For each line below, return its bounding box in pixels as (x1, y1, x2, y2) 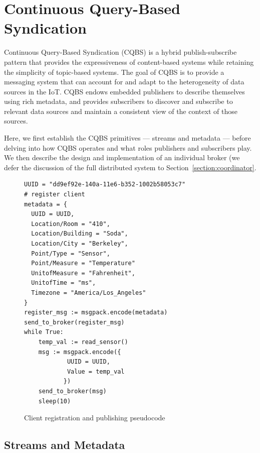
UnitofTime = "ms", (31, 279, 96, 287)
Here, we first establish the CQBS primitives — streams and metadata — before (4, 133, 251, 143)
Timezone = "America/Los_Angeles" (31, 289, 146, 296)
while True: (24, 328, 64, 336)
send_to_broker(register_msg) (24, 318, 125, 326)
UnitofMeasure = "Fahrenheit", (31, 269, 135, 277)
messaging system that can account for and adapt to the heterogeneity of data (4, 76, 244, 87)
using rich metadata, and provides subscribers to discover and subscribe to (4, 96, 233, 106)
